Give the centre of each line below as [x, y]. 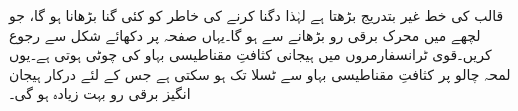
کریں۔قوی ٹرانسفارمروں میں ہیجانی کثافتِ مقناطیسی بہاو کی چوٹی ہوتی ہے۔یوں [250, 54]
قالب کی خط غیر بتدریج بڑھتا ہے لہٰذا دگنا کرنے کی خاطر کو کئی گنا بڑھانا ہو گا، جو [256, 15]
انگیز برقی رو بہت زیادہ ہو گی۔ [100, 93]
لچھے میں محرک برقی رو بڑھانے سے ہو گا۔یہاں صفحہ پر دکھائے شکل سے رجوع [245, 34]
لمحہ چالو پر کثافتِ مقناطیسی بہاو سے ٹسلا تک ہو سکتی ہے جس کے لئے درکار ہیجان [260, 73]
